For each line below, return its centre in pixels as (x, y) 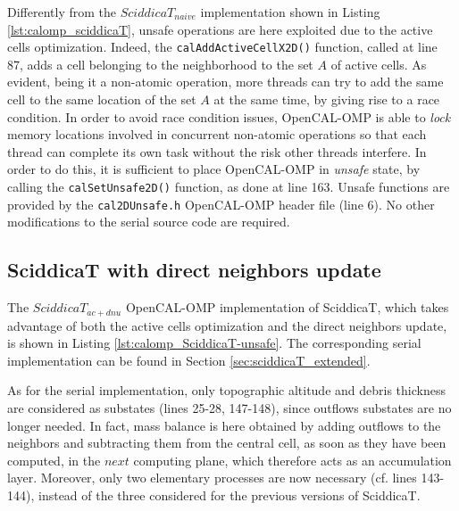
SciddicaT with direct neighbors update (194, 270)
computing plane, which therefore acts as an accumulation (292, 460)
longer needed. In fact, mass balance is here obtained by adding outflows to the (224, 425)
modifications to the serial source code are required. (149, 222)
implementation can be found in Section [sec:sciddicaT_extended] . (189, 360)
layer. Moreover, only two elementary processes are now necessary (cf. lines (212, 478)
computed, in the (54, 460)
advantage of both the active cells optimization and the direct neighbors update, (227, 325)
